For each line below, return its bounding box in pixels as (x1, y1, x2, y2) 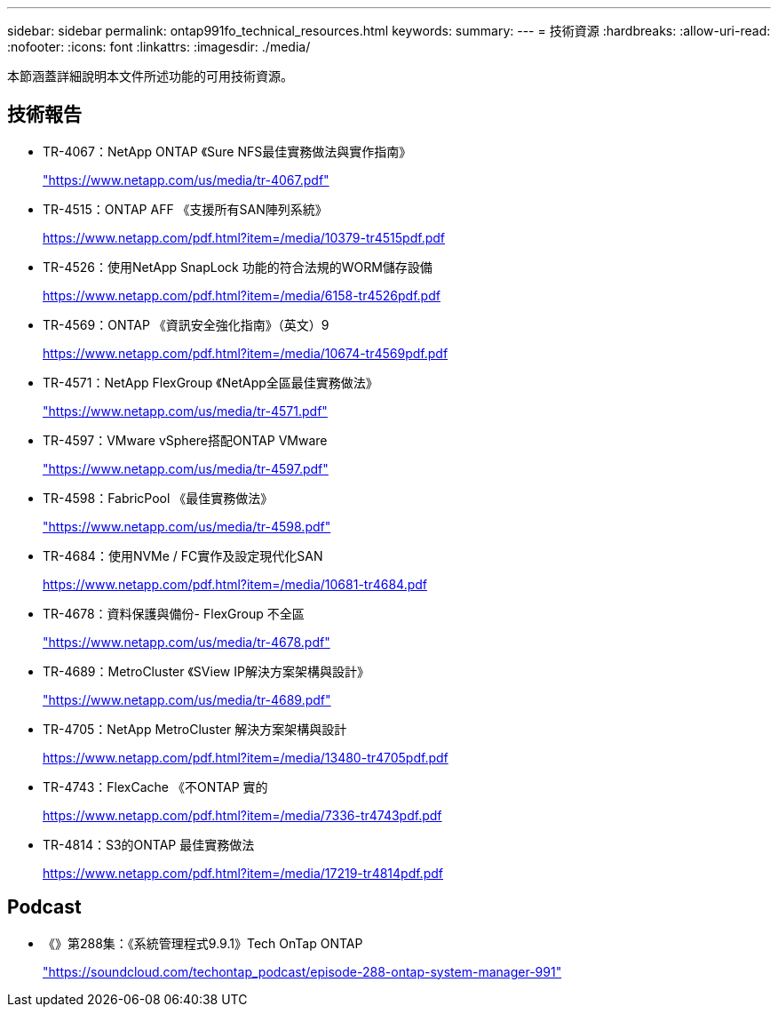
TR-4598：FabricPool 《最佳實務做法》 (43, 490, 274, 506)
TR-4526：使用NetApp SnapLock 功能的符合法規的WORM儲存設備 (43, 259, 433, 275)
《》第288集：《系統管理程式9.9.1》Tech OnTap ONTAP (43, 935, 363, 951)
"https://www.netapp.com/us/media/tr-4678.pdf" (43, 634, 330, 650)
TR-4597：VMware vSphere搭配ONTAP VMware (43, 432, 328, 448)
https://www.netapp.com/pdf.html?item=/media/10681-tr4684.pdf (43, 576, 427, 592)
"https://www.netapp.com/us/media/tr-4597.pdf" (43, 460, 329, 476)
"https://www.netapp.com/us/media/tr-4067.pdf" (43, 172, 329, 188)
